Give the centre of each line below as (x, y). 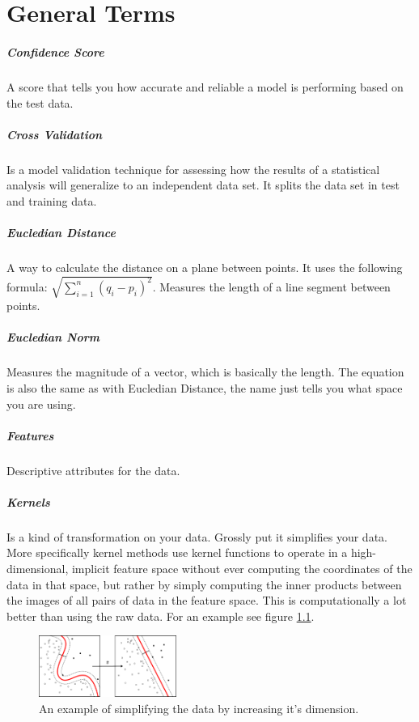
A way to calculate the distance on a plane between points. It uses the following (205, 268)
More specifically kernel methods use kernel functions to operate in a (177, 552)
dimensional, (38, 569)
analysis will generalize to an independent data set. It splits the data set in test (203, 185)
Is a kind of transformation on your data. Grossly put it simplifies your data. (197, 536)
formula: (27, 286)
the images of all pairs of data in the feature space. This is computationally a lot (207, 600)
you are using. (41, 403)
